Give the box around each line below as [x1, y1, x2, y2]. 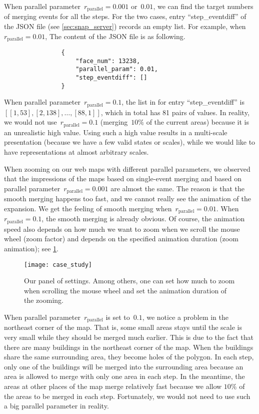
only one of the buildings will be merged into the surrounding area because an [4, 361, 243, 371]
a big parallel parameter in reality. [4, 400, 109, 411]
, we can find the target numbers [153, 1, 253, 11]
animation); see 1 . [4, 243, 58, 253]
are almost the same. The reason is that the [110, 183, 245, 193]
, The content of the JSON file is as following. [45, 31, 185, 41]
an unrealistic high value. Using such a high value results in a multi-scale [4, 127, 227, 137]
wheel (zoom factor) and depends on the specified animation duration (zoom [4, 233, 238, 244]
